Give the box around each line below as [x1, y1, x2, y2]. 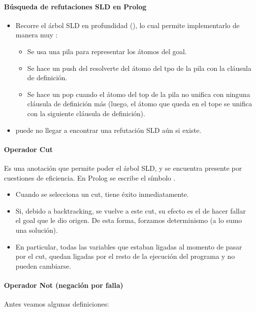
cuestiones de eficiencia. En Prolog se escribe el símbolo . [4, 172, 176, 183]
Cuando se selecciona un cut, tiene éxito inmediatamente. [15, 189, 189, 199]
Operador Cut [4, 144, 53, 154]
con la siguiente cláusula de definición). [27, 108, 145, 118]
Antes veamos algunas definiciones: [4, 299, 109, 309]
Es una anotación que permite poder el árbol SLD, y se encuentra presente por [4, 162, 242, 173]
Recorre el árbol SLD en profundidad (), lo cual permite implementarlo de [15, 20, 240, 30]
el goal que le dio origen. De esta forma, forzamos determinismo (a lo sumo [15, 215, 242, 225]
